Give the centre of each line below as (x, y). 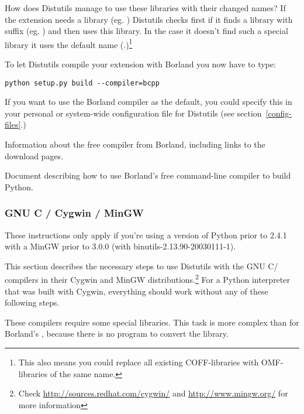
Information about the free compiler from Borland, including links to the (135, 144)
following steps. (32, 302)
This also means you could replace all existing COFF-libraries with (139, 362)
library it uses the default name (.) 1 (69, 43)
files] (13, 124)
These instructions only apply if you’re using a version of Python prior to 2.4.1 (146, 235)
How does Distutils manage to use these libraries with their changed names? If (145, 8)
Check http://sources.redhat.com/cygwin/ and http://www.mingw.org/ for (153, 393)
